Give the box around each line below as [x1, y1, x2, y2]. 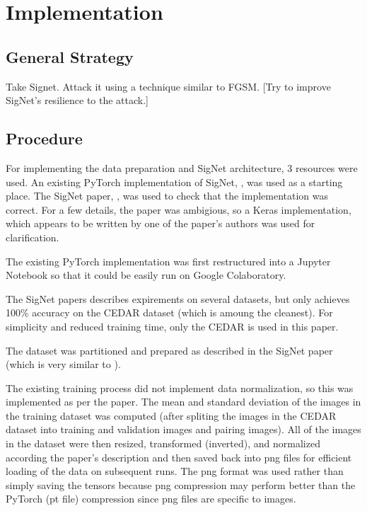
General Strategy [6, 45, 134, 67]
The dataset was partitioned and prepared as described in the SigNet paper [6, 343, 333, 357]
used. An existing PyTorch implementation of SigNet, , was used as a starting [6, 174, 343, 189]
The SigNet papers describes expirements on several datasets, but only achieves [6, 291, 350, 306]
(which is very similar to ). [6, 357, 121, 372]
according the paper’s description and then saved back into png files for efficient [6, 449, 352, 464]
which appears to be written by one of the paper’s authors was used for [6, 216, 315, 231]
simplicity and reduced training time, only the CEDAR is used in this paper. [6, 318, 339, 333]
